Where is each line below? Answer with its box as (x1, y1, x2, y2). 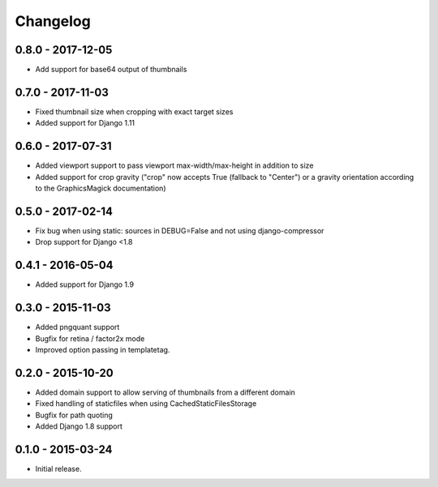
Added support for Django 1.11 (35, 118, 135, 128)
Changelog (15, 12, 91, 30)
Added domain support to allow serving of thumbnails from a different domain (35, 387, 296, 397)
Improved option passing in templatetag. (35, 344, 170, 354)
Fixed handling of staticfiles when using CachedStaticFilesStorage (35, 399, 257, 408)
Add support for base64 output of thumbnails (35, 65, 187, 75)
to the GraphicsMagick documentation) (35, 183, 166, 194)
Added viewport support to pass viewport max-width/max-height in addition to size (35, 160, 314, 170)
